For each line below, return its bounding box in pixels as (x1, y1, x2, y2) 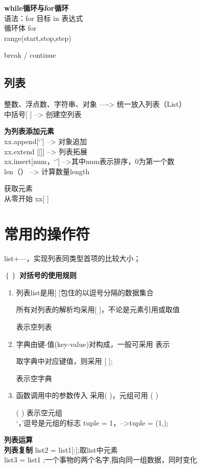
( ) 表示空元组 (16, 407, 63, 417)
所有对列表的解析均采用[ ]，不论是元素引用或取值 (16, 304, 180, 315)
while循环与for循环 (4, 3, 69, 13)
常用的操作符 (4, 223, 90, 244)
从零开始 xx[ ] (4, 193, 49, 203)
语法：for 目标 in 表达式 (4, 12, 83, 23)
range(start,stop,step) (4, 32, 71, 43)
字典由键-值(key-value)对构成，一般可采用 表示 (16, 338, 170, 349)
